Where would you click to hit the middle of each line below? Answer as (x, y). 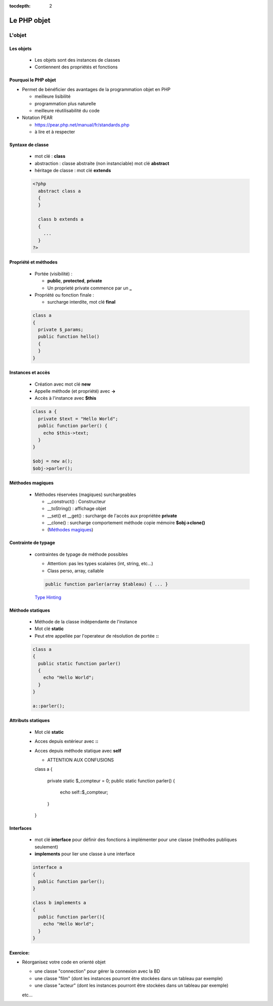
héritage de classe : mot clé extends (73, 171)
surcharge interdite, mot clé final (81, 302)
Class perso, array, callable (76, 571)
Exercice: (19, 953)
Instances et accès (30, 372)
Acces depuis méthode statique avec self (78, 750)
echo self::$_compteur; (84, 792)
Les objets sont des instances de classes (77, 60)
